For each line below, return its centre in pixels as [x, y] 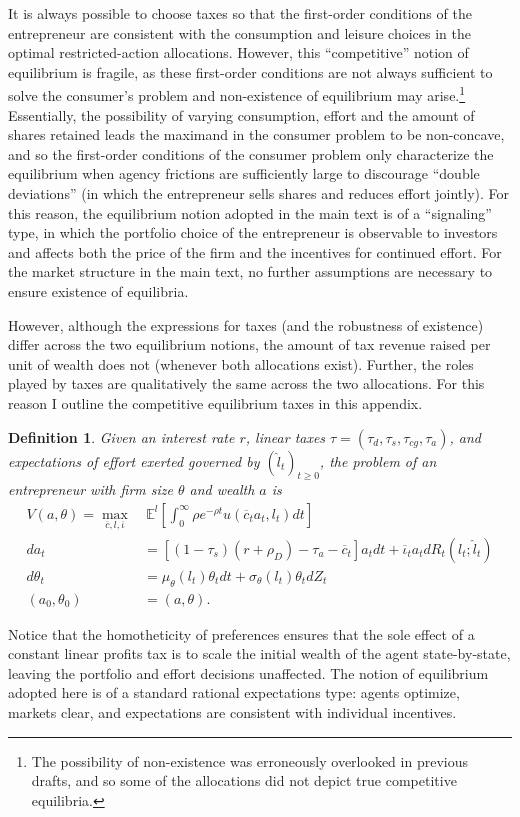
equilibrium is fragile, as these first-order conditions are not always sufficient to [250, 71]
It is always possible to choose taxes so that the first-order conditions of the [240, 13]
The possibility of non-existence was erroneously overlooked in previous [249, 760]
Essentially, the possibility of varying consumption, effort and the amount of [241, 114]
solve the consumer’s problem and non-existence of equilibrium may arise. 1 [237, 94]
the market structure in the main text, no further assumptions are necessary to [250, 271]
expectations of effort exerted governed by [134, 460]
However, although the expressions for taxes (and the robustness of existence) [246, 324]
